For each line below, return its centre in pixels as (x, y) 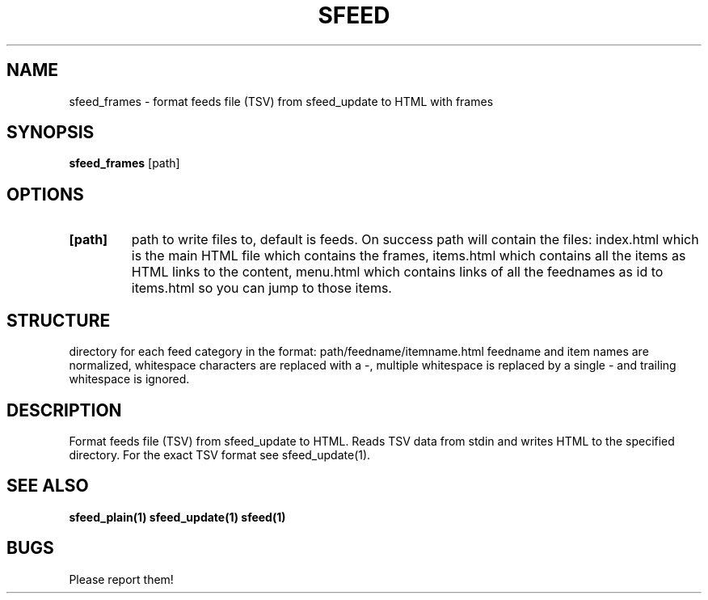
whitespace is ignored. (129, 379)
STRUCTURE (59, 320)
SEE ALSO (48, 486)
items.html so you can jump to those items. (261, 288)
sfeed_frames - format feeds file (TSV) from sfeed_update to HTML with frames (281, 101)
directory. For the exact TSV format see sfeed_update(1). (220, 454)
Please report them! (121, 579)
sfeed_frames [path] (124, 163)
